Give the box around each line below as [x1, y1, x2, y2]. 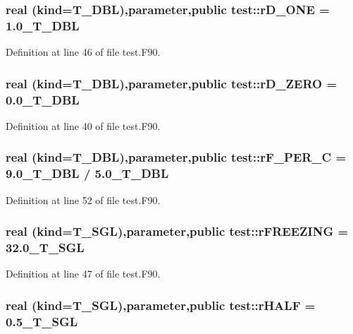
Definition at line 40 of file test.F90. [6, 118, 161, 133]
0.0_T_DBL [6, 90, 80, 108]
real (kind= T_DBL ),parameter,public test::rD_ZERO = [6, 74, 337, 92]
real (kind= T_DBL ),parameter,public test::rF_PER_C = [6, 148, 347, 166]
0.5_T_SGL [6, 312, 78, 330]
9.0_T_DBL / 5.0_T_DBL [6, 165, 169, 182]
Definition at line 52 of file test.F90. [6, 192, 161, 207]
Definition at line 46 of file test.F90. [6, 44, 161, 59]
